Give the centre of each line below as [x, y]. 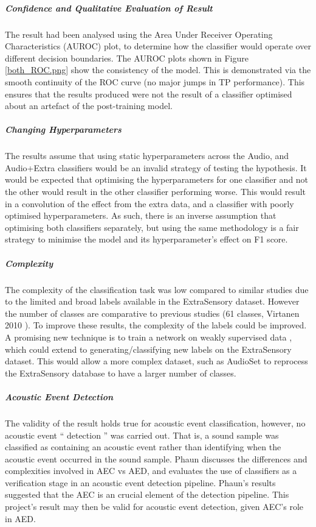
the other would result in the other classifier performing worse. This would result [156, 192]
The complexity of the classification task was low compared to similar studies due [157, 289]
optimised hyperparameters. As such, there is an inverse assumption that [141, 215]
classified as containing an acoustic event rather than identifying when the [143, 447]
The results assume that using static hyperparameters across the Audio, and [147, 156]
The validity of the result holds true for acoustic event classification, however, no [155, 423]
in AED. [20, 518]
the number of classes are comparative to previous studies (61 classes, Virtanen [152, 313]
